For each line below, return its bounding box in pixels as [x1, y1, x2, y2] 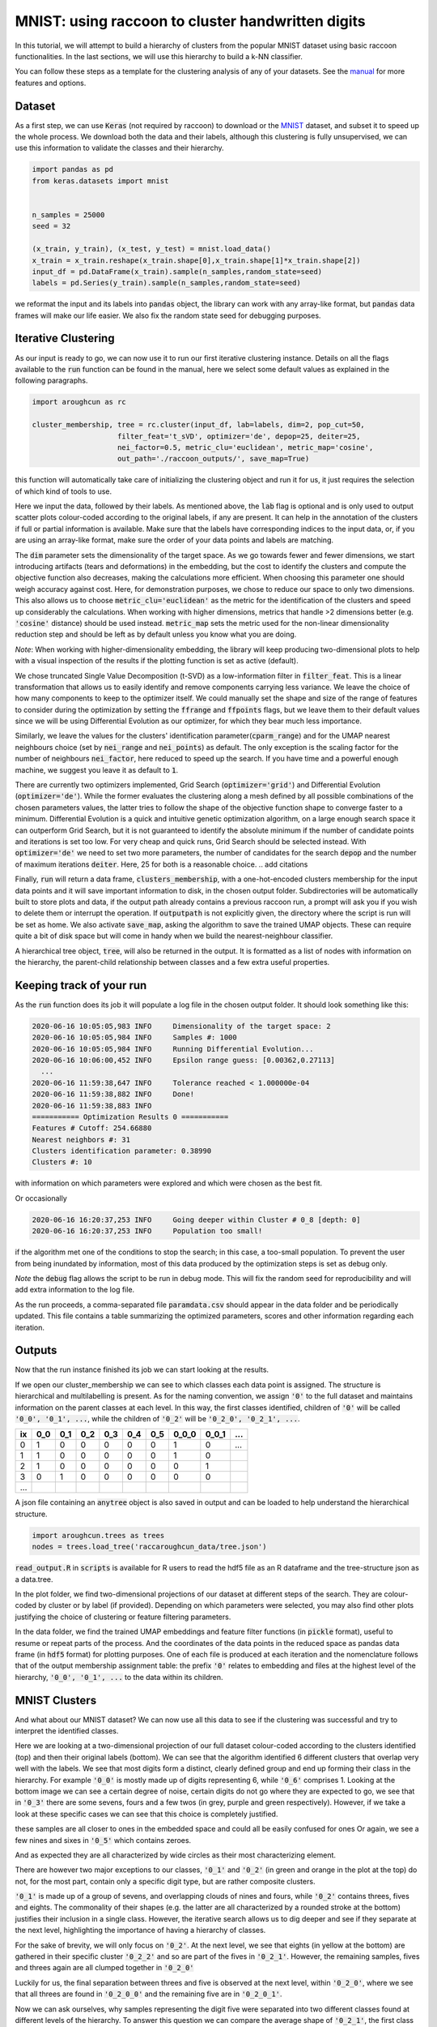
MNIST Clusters [15, 1693, 97, 1707]
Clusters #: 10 [32, 1158, 92, 1167]
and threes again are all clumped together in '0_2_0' [15, 1963, 194, 1973]
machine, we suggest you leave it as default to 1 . [15, 765, 178, 774]
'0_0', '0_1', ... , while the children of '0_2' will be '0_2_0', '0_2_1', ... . [15, 1414, 300, 1424]
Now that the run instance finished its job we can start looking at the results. [15, 1365, 269, 1374]
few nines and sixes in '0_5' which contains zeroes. [15, 1835, 192, 1845]
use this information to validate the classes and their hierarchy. [15, 143, 224, 153]
